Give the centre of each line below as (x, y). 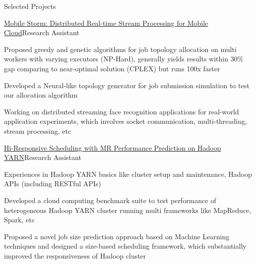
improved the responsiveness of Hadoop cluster (75, 255)
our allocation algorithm (41, 95)
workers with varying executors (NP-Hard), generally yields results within (116, 59)
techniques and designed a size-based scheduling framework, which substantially (125, 246)
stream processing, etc (38, 131)
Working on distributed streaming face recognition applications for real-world (122, 111)
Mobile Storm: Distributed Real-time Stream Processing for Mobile (106, 23)
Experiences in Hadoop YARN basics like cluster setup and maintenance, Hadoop (128, 174)
